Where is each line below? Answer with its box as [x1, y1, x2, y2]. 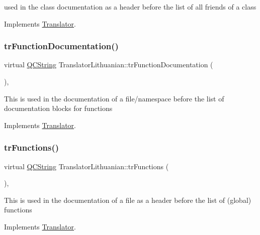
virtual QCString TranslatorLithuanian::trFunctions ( [4, 161, 169, 171]
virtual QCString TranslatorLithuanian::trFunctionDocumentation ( [4, 59, 213, 70]
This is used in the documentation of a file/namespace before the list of [4, 93, 224, 103]
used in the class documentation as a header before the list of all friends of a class [4, 2, 256, 12]
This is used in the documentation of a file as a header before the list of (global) [4, 194, 251, 205]
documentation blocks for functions [4, 103, 113, 113]
